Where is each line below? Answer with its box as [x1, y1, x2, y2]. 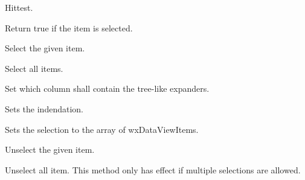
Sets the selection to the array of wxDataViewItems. [5, 123, 199, 135]
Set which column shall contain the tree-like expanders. [5, 82, 210, 95]
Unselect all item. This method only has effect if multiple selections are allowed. [5, 163, 301, 176]
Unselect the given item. [5, 143, 95, 156]
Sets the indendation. [5, 102, 83, 115]
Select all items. [5, 62, 63, 74]
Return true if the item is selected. [5, 21, 133, 34]
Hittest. [5, 1, 33, 13]
